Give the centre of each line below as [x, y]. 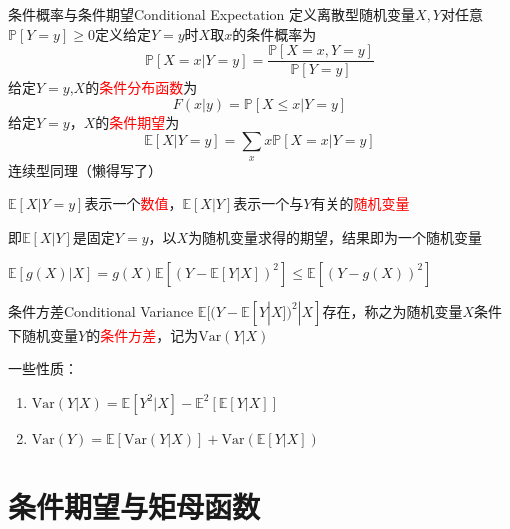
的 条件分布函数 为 [141, 87]
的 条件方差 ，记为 [142, 334]
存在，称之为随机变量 [392, 310]
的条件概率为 [274, 33]
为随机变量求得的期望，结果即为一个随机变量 [335, 237]
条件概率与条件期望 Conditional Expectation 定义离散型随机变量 [212, 14]
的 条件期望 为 [137, 121]
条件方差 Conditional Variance [101, 310]
